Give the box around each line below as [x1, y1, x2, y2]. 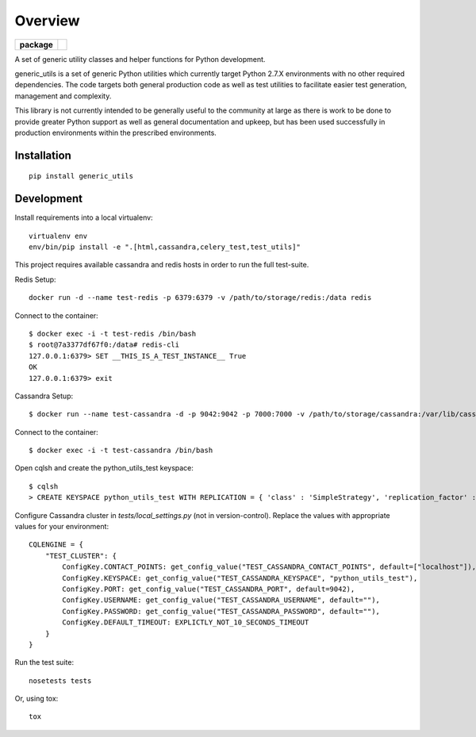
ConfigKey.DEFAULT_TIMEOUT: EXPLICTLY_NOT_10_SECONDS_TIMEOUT [62, 618, 309, 627]
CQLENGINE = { [29, 540, 83, 549]
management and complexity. [14, 91, 112, 101]
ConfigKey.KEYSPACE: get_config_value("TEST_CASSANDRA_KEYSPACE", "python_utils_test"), [62, 574, 418, 582]
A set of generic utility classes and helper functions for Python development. [14, 54, 266, 63]
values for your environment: [14, 522, 109, 532]
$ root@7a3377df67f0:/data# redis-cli [29, 340, 180, 349]
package [19, 39, 53, 50]
